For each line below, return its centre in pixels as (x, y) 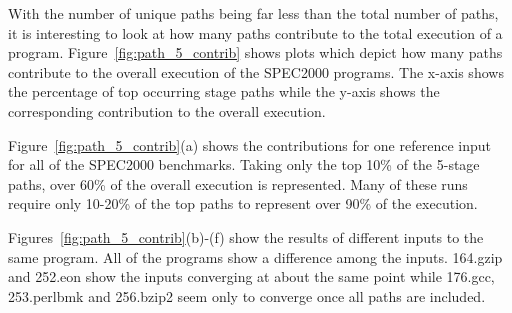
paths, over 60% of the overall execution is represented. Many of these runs (238, 183)
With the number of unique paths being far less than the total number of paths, (253, 13)
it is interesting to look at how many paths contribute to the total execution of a (255, 32)
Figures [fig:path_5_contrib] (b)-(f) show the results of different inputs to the (246, 236)
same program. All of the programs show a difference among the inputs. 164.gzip (255, 256)
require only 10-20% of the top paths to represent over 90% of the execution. (243, 203)
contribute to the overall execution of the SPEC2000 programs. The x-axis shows (256, 71)
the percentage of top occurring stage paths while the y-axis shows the (224, 91)
